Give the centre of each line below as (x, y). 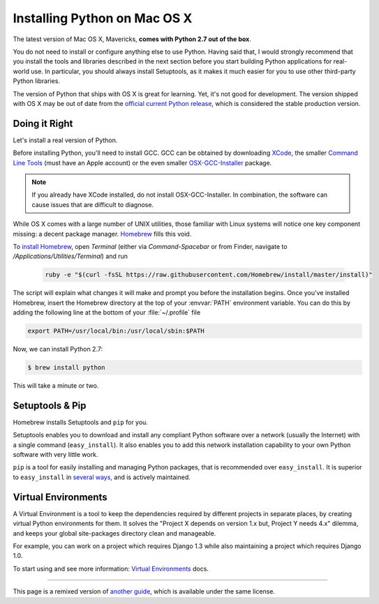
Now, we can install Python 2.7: (58, 349)
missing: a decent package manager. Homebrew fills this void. (102, 234)
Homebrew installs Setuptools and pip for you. (80, 422)
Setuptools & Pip (50, 406)
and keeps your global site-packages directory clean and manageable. (114, 533)
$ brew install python (66, 368)
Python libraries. (37, 81)
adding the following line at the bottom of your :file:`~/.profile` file (107, 312)
